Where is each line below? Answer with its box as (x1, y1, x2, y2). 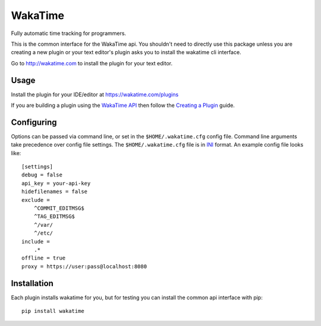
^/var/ (33, 221, 53, 228)
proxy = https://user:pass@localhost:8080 (21, 263, 147, 270)
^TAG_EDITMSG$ (33, 213, 75, 220)
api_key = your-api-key (21, 180, 91, 186)
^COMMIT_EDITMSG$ (33, 205, 84, 212)
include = (21, 238, 50, 245)
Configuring (11, 117, 57, 127)
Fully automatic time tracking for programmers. (11, 30, 127, 37)
